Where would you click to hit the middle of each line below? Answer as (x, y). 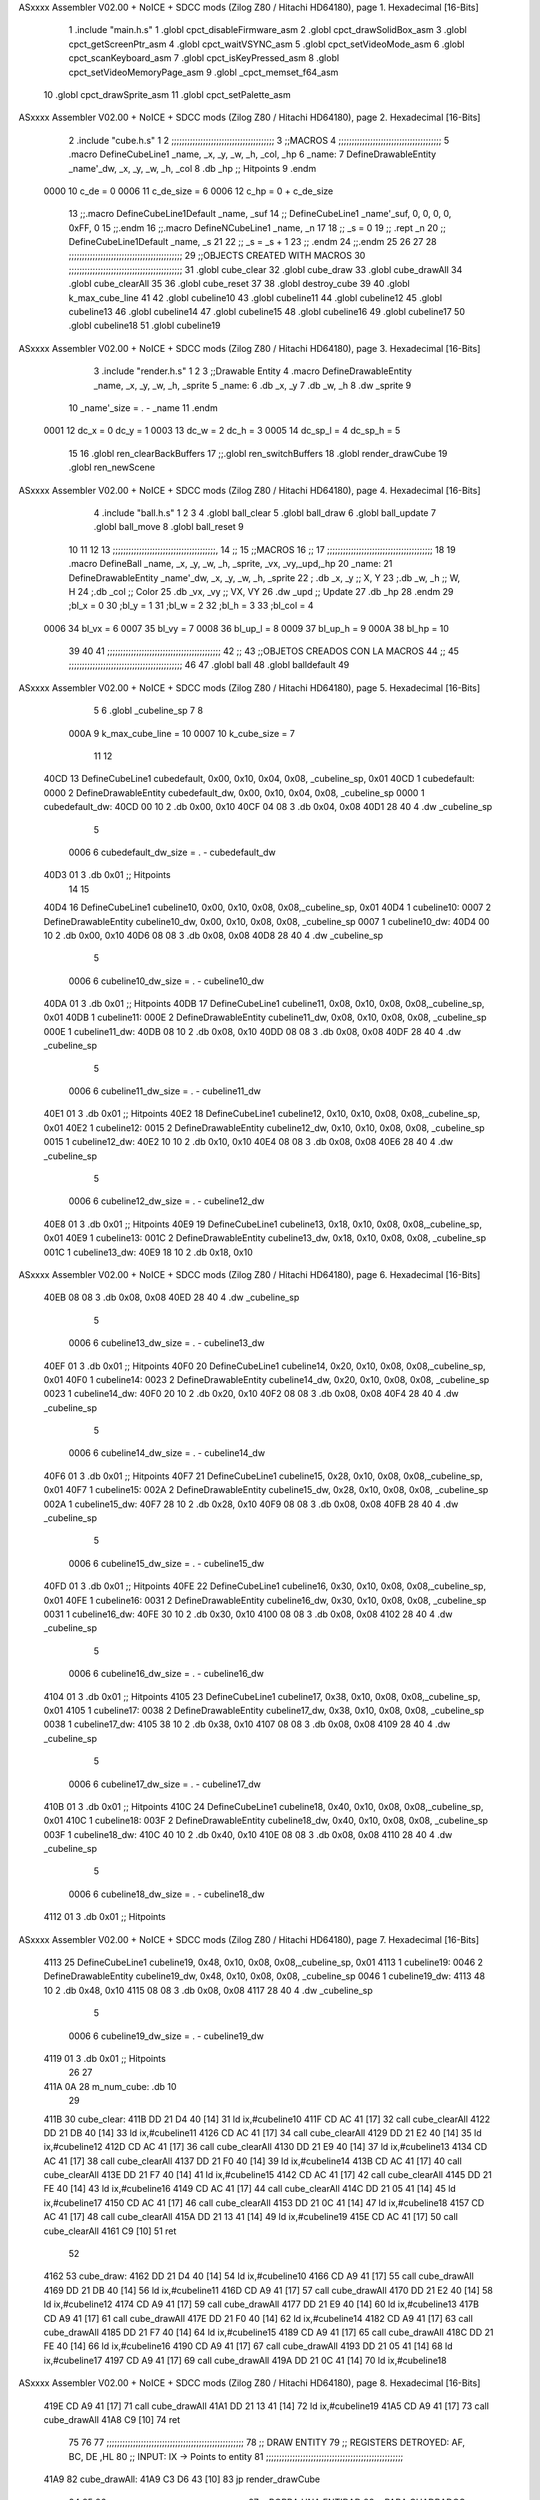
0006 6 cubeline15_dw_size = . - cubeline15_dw (166, 1563)
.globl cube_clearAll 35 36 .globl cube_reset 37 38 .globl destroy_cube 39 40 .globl (239, 284)
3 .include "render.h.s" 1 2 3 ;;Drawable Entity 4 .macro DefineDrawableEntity (252, 371)
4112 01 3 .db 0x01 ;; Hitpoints (104, 1917)
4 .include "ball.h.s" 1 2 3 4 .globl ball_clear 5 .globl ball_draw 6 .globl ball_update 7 (265, 512)
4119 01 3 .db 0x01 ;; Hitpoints (105, 2058)
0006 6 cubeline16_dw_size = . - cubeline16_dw (166, 1674)
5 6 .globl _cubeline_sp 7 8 (148, 711)
